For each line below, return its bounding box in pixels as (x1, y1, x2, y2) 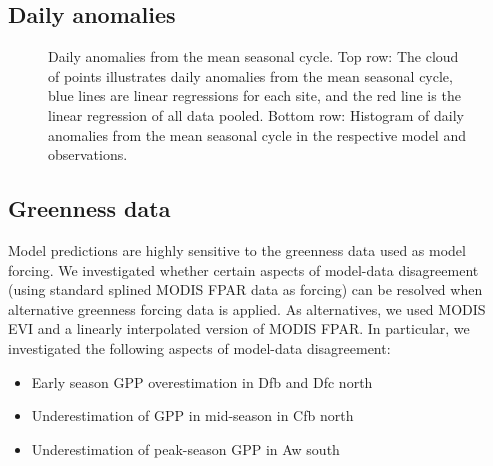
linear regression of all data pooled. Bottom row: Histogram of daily (48, 104, 464, 125)
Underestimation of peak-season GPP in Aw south (31, 438, 340, 459)
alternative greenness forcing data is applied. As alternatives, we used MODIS (8, 298, 486, 319)
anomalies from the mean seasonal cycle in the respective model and (48, 124, 466, 145)
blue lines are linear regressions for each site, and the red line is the (48, 85, 461, 106)
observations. (48, 144, 128, 165)
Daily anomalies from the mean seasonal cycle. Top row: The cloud (48, 46, 459, 67)
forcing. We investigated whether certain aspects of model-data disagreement (8, 259, 479, 280)
